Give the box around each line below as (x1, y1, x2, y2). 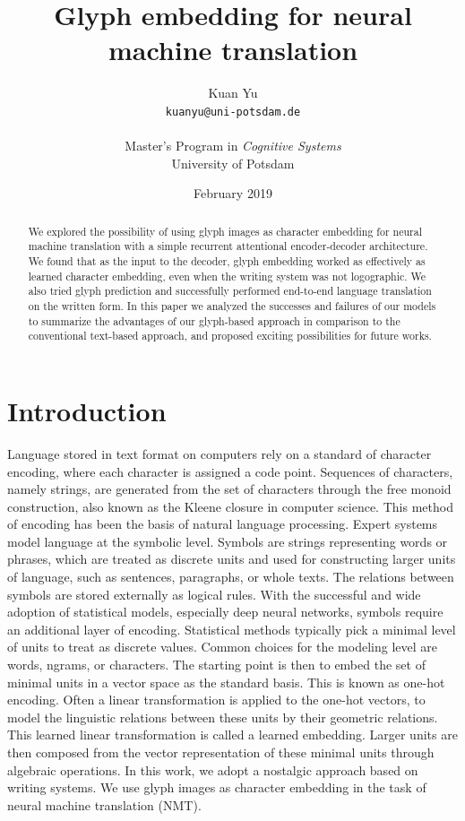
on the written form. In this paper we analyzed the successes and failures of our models (28, 298, 436, 314)
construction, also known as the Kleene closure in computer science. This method (7, 497, 453, 515)
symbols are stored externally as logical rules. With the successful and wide (7, 584, 421, 603)
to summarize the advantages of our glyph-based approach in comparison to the (28, 313, 400, 328)
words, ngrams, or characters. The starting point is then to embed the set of (7, 655, 426, 674)
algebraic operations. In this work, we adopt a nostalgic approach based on (7, 760, 418, 779)
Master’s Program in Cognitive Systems (125, 136, 341, 155)
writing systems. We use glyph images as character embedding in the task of (7, 778, 426, 797)
